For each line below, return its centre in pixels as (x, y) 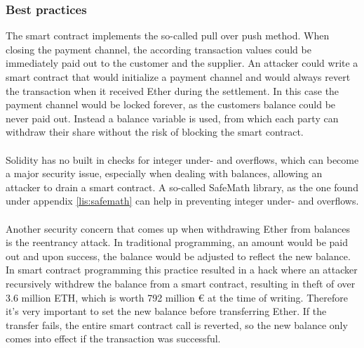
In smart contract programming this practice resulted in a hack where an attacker (182, 270)
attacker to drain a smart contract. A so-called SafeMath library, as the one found (182, 187)
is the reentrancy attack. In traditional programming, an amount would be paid (177, 242)
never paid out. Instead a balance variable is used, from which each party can (172, 118)
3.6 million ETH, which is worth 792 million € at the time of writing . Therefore (177, 297)
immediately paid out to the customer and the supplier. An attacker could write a (182, 63)
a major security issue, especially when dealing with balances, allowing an (164, 173)
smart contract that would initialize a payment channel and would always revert (178, 77)
